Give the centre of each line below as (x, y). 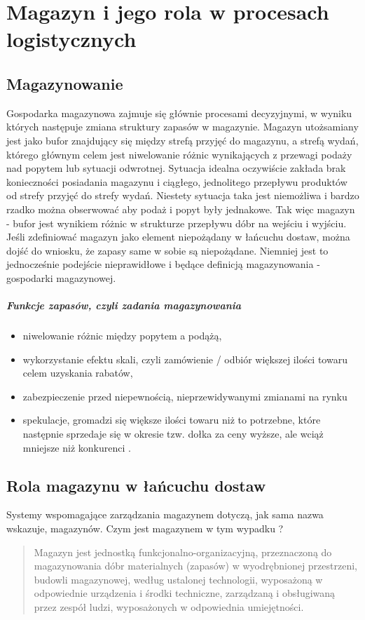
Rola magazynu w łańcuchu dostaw (136, 485)
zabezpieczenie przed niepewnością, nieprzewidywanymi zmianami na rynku (185, 396)
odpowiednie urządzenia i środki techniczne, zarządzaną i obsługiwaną (185, 593)
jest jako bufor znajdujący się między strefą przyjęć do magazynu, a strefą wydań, (182, 140)
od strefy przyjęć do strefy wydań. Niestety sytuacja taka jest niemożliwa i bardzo (183, 195)
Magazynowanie (65, 83)
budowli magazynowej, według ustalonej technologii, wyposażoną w (178, 579)
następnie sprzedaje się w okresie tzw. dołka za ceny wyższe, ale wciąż (173, 434)
